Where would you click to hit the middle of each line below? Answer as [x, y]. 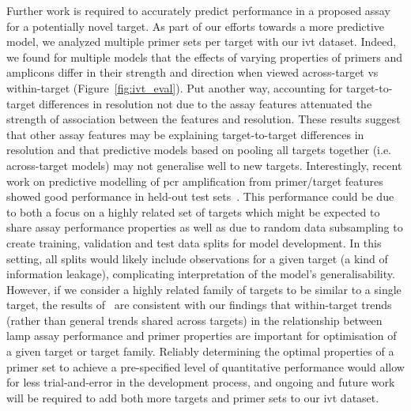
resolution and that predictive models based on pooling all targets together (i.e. [199, 150]
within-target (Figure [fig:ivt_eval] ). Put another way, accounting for [175, 87]
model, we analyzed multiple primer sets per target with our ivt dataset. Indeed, [202, 41]
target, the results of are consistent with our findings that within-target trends [199, 305]
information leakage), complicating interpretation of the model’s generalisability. [201, 274]
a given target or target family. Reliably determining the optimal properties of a [200, 351]
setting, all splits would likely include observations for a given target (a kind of [197, 258]
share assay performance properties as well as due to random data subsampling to [205, 227]
